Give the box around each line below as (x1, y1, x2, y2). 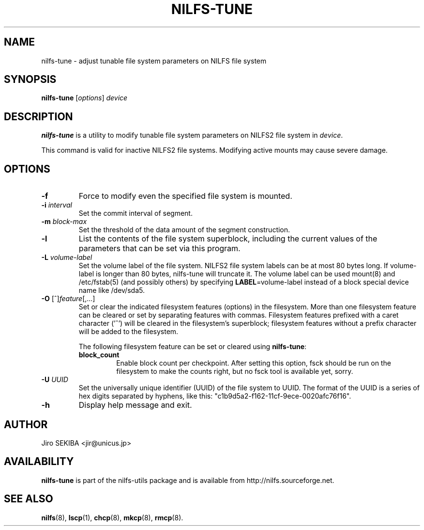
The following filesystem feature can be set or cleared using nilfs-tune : (78, 342, 307, 351)
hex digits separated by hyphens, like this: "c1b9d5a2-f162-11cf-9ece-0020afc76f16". (78, 392, 351, 401)
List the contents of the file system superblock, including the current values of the (78, 234, 378, 244)
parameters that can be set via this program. (78, 243, 241, 254)
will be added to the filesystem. (78, 327, 179, 336)
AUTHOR (4, 418, 48, 431)
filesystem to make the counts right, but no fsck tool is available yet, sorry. (116, 367, 353, 376)
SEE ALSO (4, 493, 53, 505)
